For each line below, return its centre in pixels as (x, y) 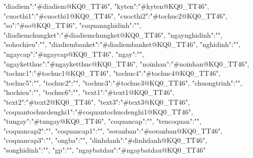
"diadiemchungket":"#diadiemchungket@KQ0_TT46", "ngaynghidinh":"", (113, 34)
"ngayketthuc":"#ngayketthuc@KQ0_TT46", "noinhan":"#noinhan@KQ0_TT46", (126, 63)
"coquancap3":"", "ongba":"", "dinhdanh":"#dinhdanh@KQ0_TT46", (105, 140)
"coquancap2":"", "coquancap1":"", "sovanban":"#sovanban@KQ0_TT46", (113, 130)
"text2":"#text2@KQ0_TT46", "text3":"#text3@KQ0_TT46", (97, 102)
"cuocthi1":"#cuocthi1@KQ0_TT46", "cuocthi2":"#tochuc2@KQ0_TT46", (115, 15)
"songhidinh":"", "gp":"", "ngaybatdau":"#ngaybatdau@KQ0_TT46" (105, 149)
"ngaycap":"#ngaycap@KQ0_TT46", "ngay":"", (74, 54)
